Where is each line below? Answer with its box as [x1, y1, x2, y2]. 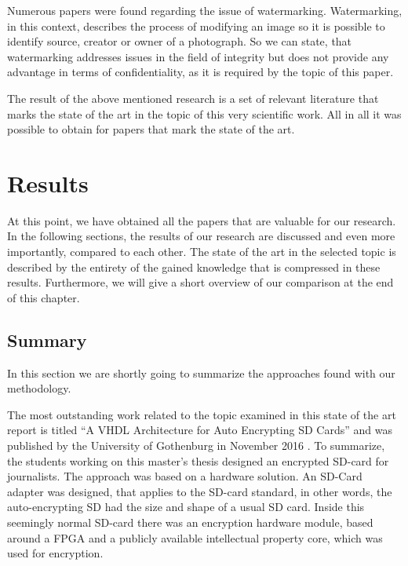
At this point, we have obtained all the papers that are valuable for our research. [7, 212, 396, 228]
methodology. [7, 380, 71, 396]
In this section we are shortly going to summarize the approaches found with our [7, 364, 395, 381]
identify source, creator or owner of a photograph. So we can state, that [7, 33, 352, 49]
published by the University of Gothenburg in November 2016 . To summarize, [7, 437, 385, 454]
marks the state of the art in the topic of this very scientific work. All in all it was [7, 105, 402, 122]
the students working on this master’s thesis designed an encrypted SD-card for [7, 452, 389, 469]
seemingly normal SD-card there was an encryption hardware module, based [7, 513, 373, 530]
